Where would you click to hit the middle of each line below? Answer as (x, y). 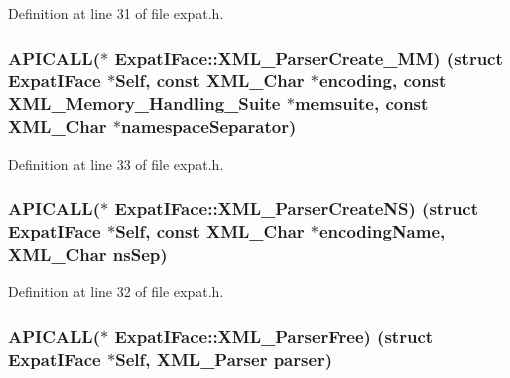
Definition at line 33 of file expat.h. (116, 163)
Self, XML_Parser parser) (224, 358)
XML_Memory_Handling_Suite (144, 103)
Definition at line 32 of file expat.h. (116, 291)
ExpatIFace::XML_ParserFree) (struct (274, 335)
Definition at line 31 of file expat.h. (116, 13)
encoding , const (383, 80)
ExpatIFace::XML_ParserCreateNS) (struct (296, 208)
